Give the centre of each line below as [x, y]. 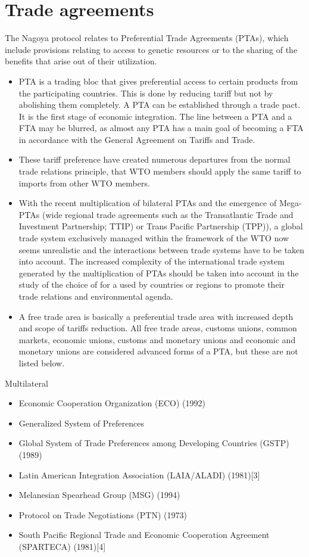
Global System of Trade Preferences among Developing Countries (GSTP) [154, 443]
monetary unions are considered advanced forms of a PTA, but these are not [158, 351]
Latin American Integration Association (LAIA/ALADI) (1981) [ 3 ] [139, 474]
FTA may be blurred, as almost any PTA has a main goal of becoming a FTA [161, 128]
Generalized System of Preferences [81, 423]
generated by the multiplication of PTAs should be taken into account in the [159, 273]
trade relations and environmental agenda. [96, 296]
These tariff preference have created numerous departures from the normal [154, 159]
